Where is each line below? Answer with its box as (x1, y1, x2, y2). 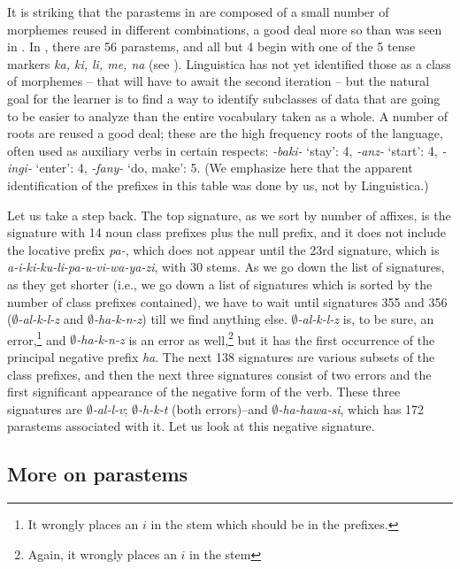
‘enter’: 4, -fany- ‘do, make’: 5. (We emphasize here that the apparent (35, 158, 413, 177)
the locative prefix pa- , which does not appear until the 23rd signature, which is (7, 240, 440, 258)
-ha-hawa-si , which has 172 (278, 399, 425, 418)
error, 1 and (7, 327, 66, 349)
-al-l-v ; (92, 399, 128, 418)
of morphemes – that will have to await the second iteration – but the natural (7, 72, 430, 90)
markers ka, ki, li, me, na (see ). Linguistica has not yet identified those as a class (7, 54, 451, 73)
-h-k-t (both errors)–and (138, 399, 268, 418)
